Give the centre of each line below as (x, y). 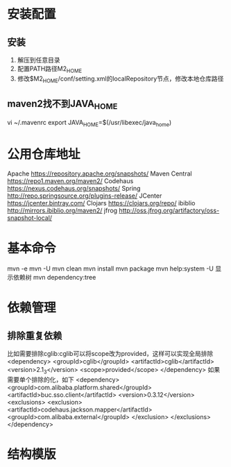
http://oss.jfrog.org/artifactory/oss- (169, 211)
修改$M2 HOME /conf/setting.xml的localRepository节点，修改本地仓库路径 (120, 79)
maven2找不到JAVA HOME (62, 105)
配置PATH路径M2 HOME (49, 69)
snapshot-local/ (30, 218)
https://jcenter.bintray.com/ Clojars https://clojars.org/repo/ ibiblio (101, 203)
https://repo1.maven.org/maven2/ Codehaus (70, 181)
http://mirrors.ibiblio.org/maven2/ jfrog (62, 211)
